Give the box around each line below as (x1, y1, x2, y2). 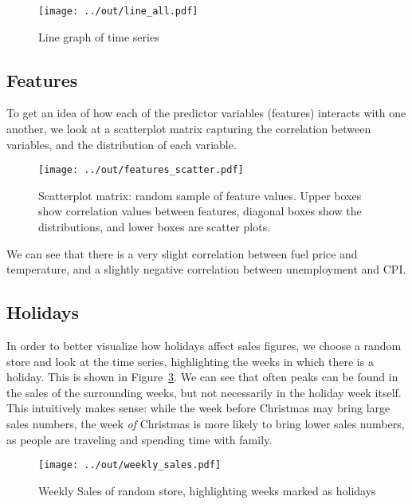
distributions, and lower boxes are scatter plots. (38, 219, 271, 235)
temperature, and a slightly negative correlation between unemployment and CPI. (6, 261, 406, 278)
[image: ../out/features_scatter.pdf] (38, 164, 244, 176)
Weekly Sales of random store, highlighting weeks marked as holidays (38, 482, 376, 498)
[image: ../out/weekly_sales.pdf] (38, 459, 222, 471)
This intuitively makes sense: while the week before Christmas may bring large (6, 400, 390, 416)
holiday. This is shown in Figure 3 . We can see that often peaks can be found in (6, 368, 398, 385)
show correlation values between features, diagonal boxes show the (38, 203, 362, 219)
